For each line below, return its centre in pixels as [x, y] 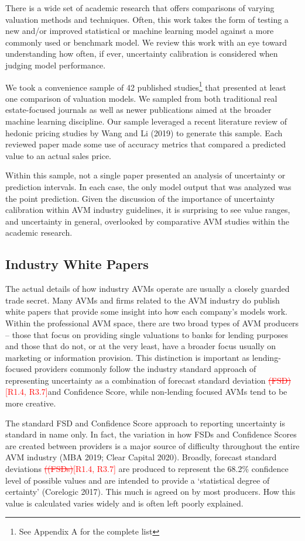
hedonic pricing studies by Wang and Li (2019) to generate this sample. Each [144, 132]
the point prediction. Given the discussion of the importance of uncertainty [140, 198]
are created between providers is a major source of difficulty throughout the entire [152, 445]
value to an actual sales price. [59, 155]
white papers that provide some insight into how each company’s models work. [146, 311]
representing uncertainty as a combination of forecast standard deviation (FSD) [148, 380]
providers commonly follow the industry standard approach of [145, 369]
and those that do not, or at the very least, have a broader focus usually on [141, 346]
